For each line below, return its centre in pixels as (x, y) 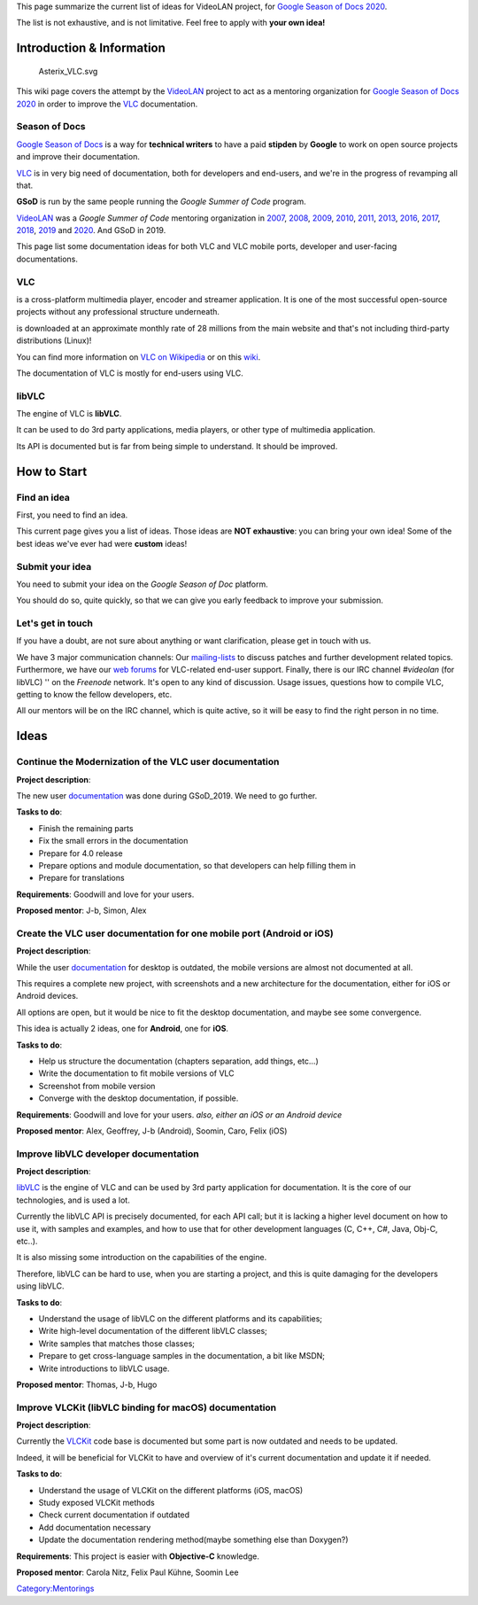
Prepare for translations (81, 878)
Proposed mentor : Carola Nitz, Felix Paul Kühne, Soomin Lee (127, 1572)
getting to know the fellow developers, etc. (94, 695)
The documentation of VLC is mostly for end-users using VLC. (130, 373)
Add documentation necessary (95, 1527)
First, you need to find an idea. (72, 515)
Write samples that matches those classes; (116, 1344)
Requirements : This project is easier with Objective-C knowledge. (138, 1556)
